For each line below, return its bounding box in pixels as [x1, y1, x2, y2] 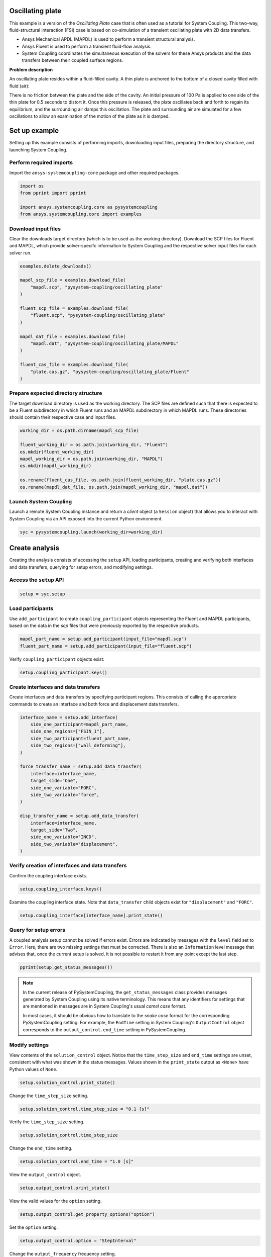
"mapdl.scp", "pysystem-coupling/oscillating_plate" [30, 284, 163, 290]
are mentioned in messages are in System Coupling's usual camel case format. [23, 1003, 187, 1009]
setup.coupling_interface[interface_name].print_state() [20, 913, 163, 918]
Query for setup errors [9, 927, 65, 934]
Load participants [9, 605, 54, 612]
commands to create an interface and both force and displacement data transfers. [9, 701, 179, 707]
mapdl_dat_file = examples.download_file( [20, 333, 126, 339]
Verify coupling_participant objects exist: [9, 656, 105, 662]
